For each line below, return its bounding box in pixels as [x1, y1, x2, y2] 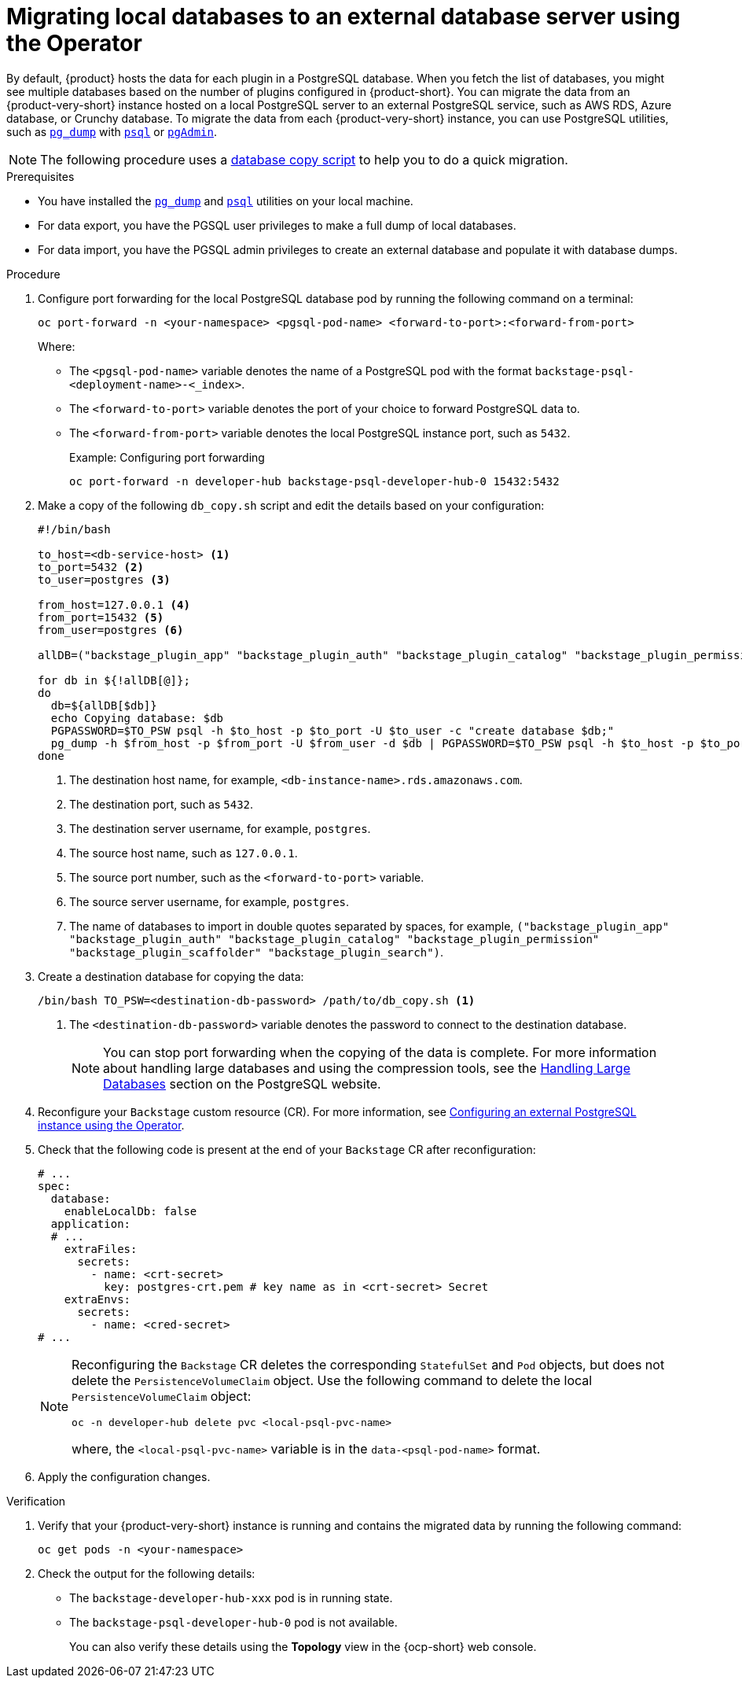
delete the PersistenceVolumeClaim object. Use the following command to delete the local [72, 1372, 593, 1388]
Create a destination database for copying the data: [38, 969, 304, 983]
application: [50, 1217, 131, 1230]
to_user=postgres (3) [38, 573, 171, 586]
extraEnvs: [64, 1292, 131, 1306]
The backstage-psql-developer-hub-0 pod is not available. [69, 1615, 398, 1629]
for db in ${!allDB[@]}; [38, 673, 190, 687]
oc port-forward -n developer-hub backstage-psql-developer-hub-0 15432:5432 [69, 474, 560, 488]
